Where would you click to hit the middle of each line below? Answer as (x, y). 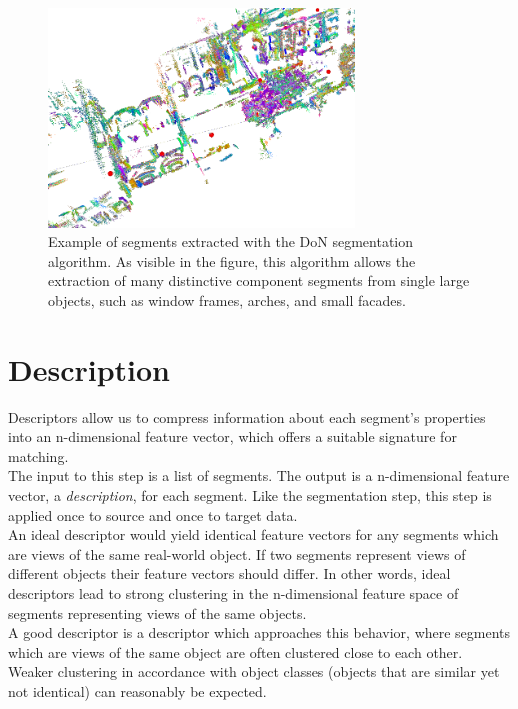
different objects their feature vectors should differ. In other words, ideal (229, 573)
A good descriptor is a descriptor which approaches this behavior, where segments (259, 632)
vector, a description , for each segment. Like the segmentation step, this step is (250, 495)
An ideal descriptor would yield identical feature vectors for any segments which (253, 534)
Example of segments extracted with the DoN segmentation (231, 241)
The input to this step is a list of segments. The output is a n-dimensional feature (259, 475)
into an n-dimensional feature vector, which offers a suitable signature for (232, 436)
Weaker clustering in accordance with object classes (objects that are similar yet (254, 671)
